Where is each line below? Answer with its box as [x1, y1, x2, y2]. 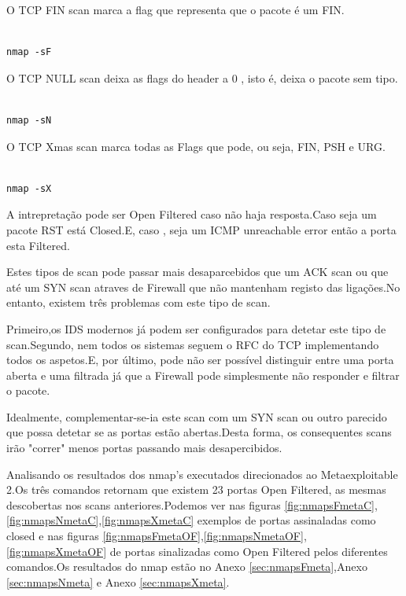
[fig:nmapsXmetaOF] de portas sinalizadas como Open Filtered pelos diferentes [6, 543, 388, 559]
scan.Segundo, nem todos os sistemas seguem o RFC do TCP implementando [6, 336, 379, 352]
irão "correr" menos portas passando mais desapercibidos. [6, 440, 282, 456]
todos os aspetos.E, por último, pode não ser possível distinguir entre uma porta [6, 351, 394, 368]
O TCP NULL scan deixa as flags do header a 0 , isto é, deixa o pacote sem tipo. [6, 69, 398, 86]
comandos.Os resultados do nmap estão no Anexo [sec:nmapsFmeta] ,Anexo [6, 558, 367, 575]
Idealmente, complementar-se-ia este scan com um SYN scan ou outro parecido [6, 408, 387, 425]
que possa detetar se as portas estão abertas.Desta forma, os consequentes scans [6, 424, 392, 440]
